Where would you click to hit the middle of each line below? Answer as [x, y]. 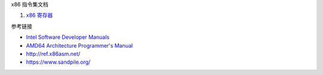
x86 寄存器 [39, 15]
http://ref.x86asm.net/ [53, 54]
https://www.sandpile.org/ [58, 62]
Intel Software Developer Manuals [68, 37]
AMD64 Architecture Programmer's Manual [79, 45]
